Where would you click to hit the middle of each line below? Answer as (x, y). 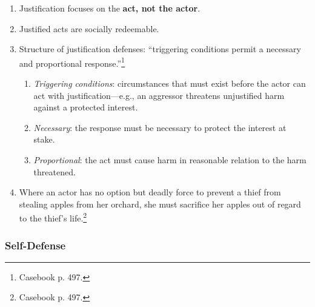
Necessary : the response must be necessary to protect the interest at (160, 127)
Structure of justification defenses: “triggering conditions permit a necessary (160, 49)
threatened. (55, 171)
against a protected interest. (86, 107)
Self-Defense (35, 245)
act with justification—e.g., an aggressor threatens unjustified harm (159, 95)
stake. (44, 139)
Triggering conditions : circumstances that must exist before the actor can (170, 83)
